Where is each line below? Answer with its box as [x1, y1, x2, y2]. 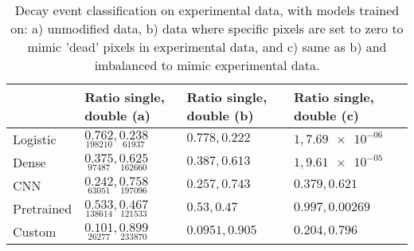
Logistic [13, 130, 57, 148]
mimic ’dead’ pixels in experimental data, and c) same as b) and [27, 37, 387, 56]
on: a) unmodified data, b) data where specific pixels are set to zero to [10, 19, 404, 37]
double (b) [186, 106, 254, 124]
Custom [13, 222, 57, 241]
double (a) [84, 106, 150, 124]
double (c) [294, 106, 360, 124]
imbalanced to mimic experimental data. [94, 56, 320, 74]
